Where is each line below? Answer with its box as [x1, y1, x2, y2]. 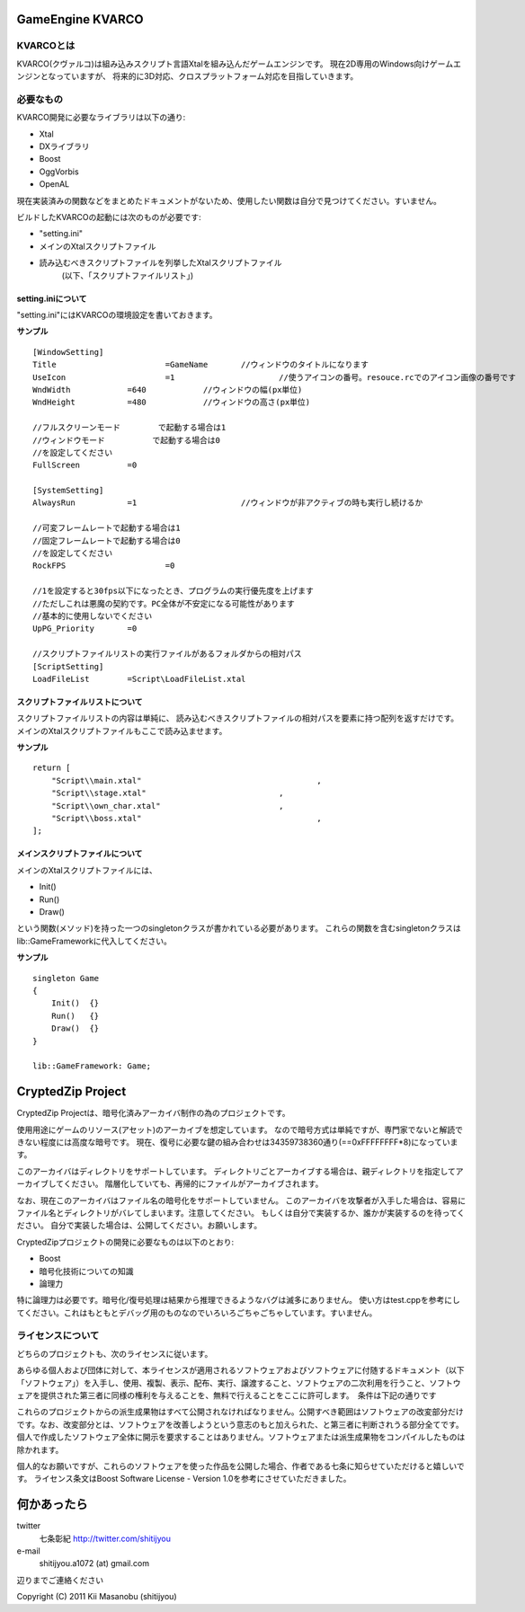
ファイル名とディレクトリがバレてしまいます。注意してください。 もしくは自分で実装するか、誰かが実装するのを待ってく [16, 1207, 466, 1218]
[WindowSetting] [32, 347, 104, 357]
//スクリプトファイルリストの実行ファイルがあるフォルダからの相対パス [32, 649, 302, 660]
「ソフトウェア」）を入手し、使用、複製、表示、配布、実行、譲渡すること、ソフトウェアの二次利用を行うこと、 [16, 1377, 430, 1388]
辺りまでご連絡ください [16, 1574, 103, 1585]
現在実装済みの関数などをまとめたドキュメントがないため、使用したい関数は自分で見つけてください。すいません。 [16, 195, 442, 206]
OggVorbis [39, 166, 80, 177]
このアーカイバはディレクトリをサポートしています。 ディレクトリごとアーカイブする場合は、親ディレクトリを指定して [16, 1165, 456, 1176]
